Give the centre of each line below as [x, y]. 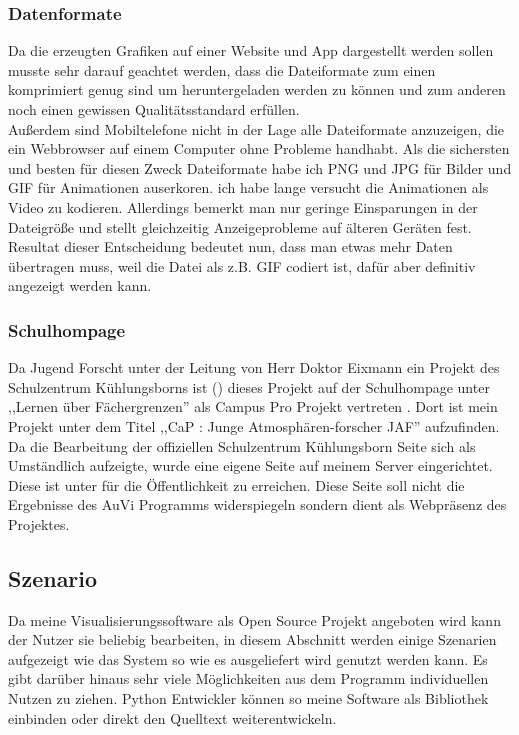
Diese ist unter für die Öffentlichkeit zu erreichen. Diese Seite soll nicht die [236, 484]
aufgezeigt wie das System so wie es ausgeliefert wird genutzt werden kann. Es [248, 658]
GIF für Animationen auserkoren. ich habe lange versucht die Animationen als [248, 187]
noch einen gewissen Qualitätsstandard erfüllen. [154, 109]
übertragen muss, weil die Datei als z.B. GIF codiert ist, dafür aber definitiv [242, 265]
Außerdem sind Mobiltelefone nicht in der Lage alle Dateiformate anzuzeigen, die [256, 128]
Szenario [53, 577]
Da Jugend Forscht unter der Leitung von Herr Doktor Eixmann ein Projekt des [254, 367]
